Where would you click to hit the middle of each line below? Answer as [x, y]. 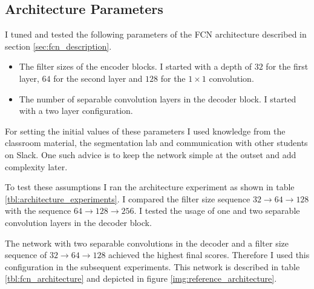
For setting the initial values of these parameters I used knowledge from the [145, 131]
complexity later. [36, 166]
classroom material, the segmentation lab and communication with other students [156, 143]
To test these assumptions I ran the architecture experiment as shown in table [150, 187]
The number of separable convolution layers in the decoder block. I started [158, 98]
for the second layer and [98, 78]
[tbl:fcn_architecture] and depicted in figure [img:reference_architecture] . [141, 278]
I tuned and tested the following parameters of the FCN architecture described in [156, 34]
